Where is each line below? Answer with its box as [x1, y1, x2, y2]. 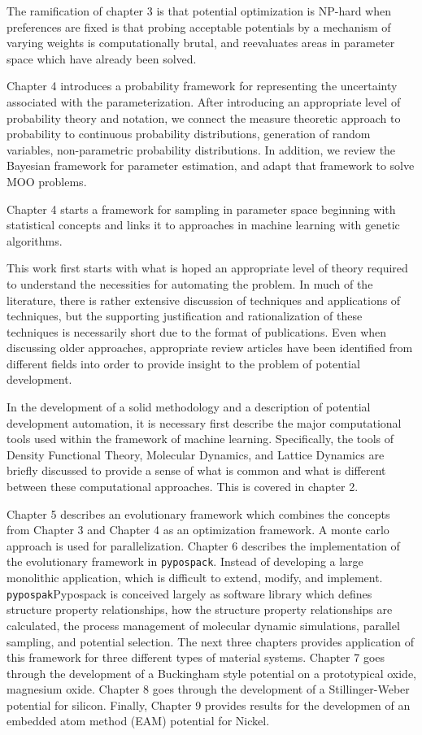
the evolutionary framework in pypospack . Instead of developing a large [7, 553, 363, 570]
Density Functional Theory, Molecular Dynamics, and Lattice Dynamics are [7, 446, 385, 463]
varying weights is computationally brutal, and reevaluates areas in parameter [7, 34, 395, 51]
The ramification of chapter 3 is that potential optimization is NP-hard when [7, 2, 391, 19]
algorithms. [7, 232, 63, 249]
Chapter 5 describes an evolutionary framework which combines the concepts [7, 505, 390, 522]
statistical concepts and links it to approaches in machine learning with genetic [7, 216, 400, 233]
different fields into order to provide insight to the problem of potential [7, 354, 360, 372]
